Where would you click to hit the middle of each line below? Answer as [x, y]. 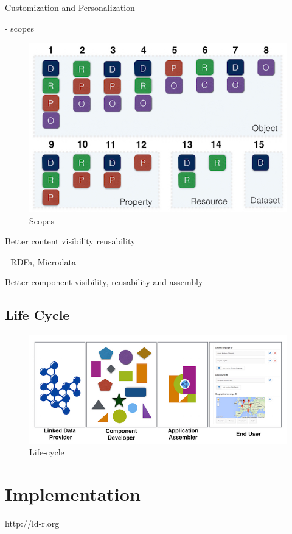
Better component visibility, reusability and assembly [104, 282]
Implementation [73, 494]
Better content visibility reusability [70, 241]
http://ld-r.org [32, 523]
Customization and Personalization [70, 7]
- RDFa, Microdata [40, 261]
